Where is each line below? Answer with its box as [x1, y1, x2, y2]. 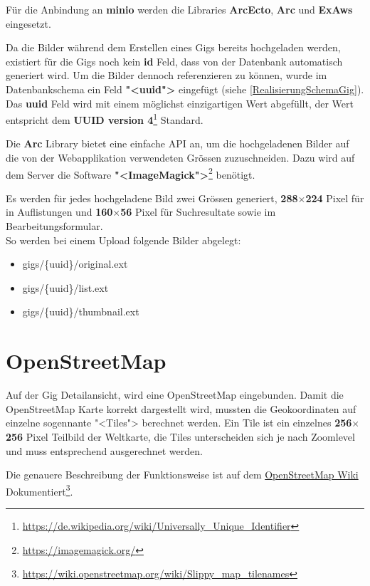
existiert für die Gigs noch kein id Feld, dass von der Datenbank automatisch [6, 53, 343, 68]
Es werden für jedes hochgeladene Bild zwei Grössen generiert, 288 [6, 190, 298, 205]
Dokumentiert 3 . [6, 481, 73, 498]
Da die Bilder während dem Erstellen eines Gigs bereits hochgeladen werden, [6, 40, 341, 55]
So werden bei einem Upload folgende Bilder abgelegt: [6, 232, 241, 247]
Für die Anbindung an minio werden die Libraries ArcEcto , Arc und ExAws [6, 2, 353, 16]
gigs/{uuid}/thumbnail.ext [22, 304, 139, 319]
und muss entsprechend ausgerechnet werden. [6, 443, 203, 458]
